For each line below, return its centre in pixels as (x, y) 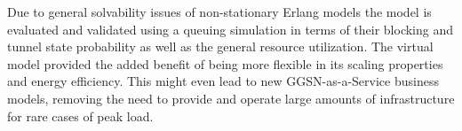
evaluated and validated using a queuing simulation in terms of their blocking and (231, 29)
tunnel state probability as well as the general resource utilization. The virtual (220, 46)
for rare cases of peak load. (80, 116)
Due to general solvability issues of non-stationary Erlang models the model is (219, 12)
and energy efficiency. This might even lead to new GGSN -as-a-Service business (223, 81)
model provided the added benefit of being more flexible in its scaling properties (225, 63)
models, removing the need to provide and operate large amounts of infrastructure (231, 98)
